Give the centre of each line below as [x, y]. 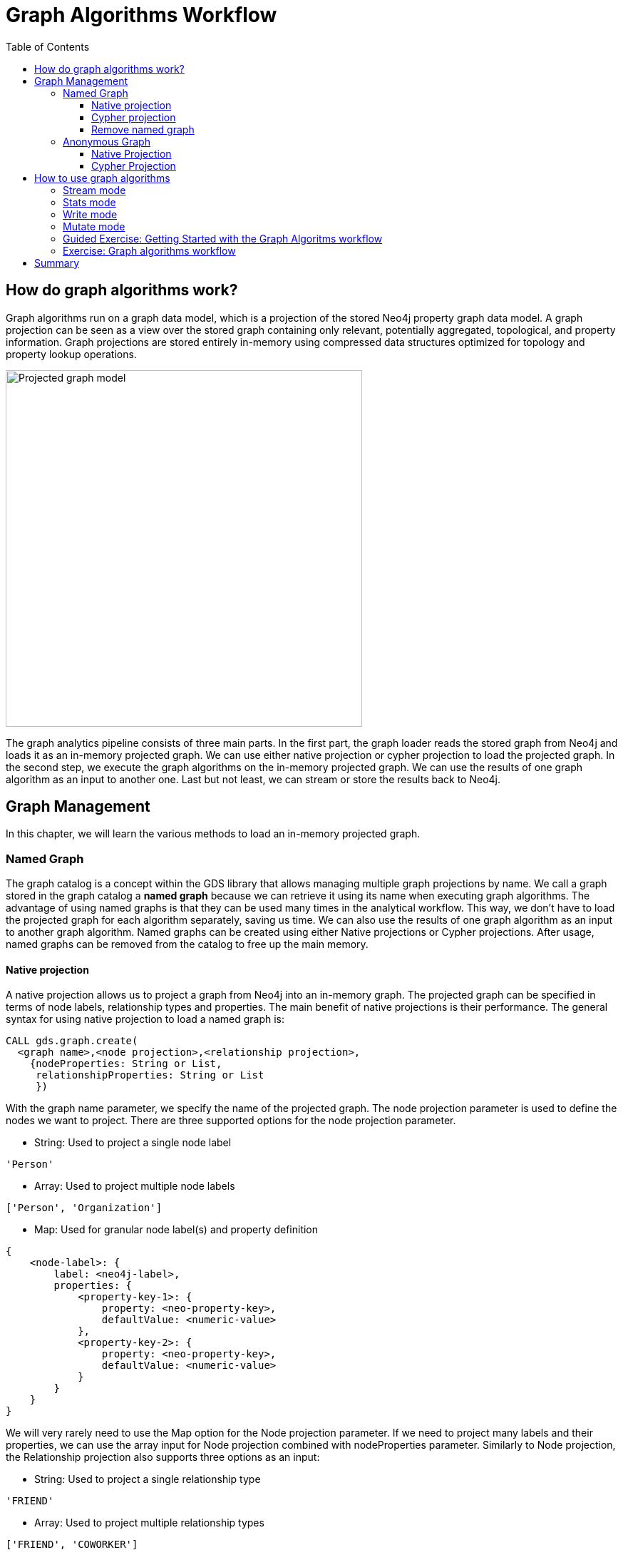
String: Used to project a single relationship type [148, 1479]
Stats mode [89, 202]
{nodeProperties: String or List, [126, 1064]
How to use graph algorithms [102, 178]
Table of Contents [48, 46]
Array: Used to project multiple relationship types [149, 1523]
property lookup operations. [71, 354]
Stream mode [94, 190]
